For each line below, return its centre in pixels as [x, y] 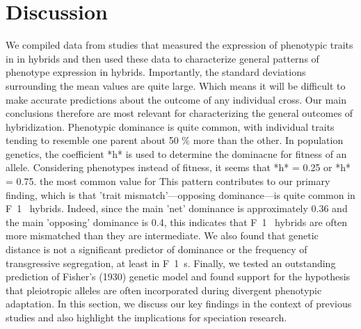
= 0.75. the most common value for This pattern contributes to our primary [168, 181]
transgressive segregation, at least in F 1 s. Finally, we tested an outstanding [171, 263]
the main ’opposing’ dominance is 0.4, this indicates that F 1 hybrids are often [177, 222]
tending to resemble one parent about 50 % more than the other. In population [175, 140]
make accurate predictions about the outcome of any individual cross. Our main [176, 99]
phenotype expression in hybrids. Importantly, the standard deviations [156, 72]
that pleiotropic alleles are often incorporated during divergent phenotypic [164, 290]
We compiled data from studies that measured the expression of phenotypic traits [179, 45]
